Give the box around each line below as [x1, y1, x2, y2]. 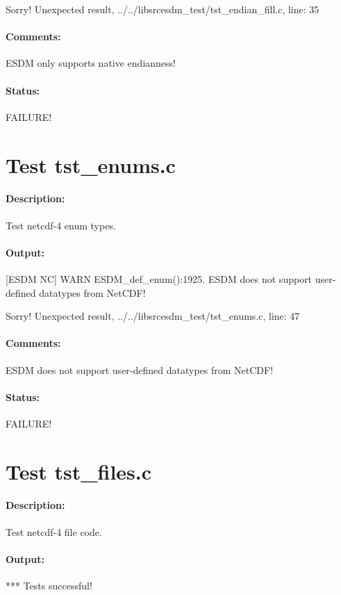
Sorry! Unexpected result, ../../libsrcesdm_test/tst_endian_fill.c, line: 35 [6, 2, 319, 16]
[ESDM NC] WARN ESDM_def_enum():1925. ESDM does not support [6, 271, 313, 286]
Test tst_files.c [6, 457, 152, 485]
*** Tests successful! [6, 578, 92, 593]
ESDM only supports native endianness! [6, 56, 176, 70]
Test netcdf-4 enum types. [6, 218, 116, 232]
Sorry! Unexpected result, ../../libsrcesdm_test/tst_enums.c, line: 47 [6, 309, 300, 323]
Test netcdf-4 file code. [6, 524, 102, 539]
